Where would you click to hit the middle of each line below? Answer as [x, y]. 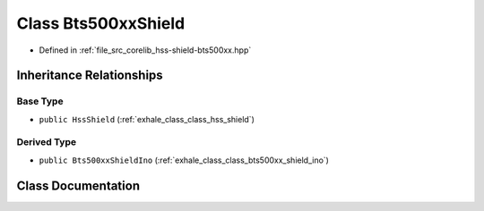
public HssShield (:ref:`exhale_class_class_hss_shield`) [147, 119]
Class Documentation [78, 186]
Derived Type [46, 142]
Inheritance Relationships [90, 76]
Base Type [40, 101]
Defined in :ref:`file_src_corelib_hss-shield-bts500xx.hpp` [145, 50]
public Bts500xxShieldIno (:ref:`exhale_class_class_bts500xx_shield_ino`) [184, 160]
